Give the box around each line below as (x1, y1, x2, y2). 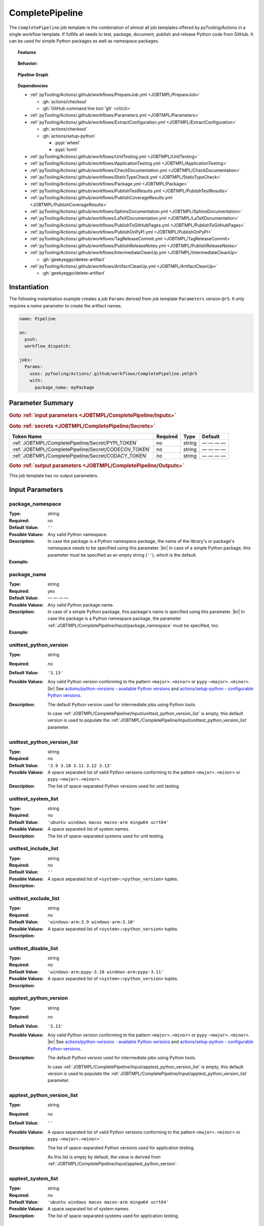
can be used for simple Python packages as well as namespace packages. (9, 38, 159, 44)
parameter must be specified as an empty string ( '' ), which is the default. (47, 552, 198, 558)
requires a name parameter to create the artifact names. (9, 303, 122, 308)
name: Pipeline (19, 316, 56, 321)
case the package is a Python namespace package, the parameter (47, 615, 181, 621)
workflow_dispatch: (24, 343, 71, 349)
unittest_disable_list (9, 945, 58, 951)
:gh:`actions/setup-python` (42, 133, 96, 139)
